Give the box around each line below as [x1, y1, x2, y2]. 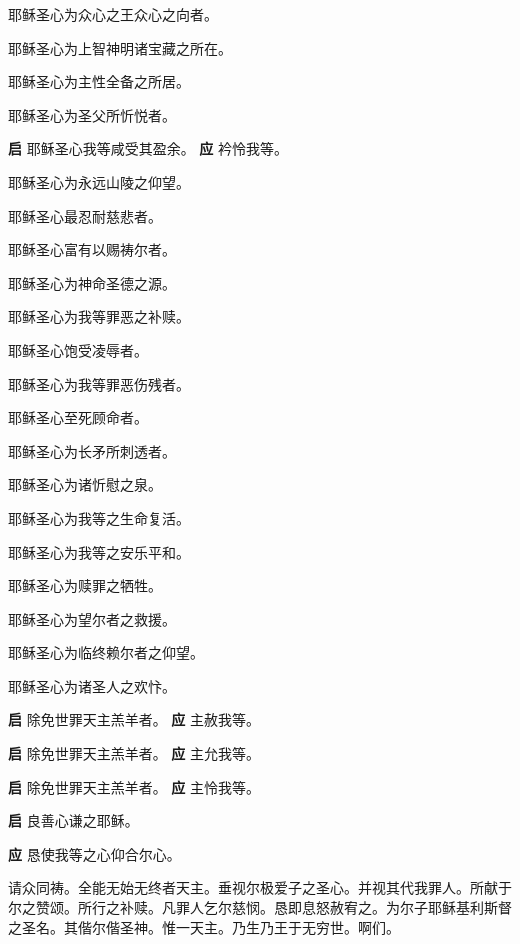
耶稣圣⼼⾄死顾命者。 [8, 407, 148, 428]
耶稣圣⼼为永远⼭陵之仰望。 [8, 171, 190, 192]
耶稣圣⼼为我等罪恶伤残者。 [8, 373, 190, 394]
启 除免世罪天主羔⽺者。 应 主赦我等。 [8, 709, 260, 730]
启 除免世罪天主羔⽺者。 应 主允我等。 [8, 743, 260, 764]
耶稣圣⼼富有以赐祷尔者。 [8, 239, 176, 260]
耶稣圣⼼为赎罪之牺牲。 [8, 575, 162, 596]
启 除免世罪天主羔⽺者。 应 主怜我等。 [8, 776, 260, 797]
